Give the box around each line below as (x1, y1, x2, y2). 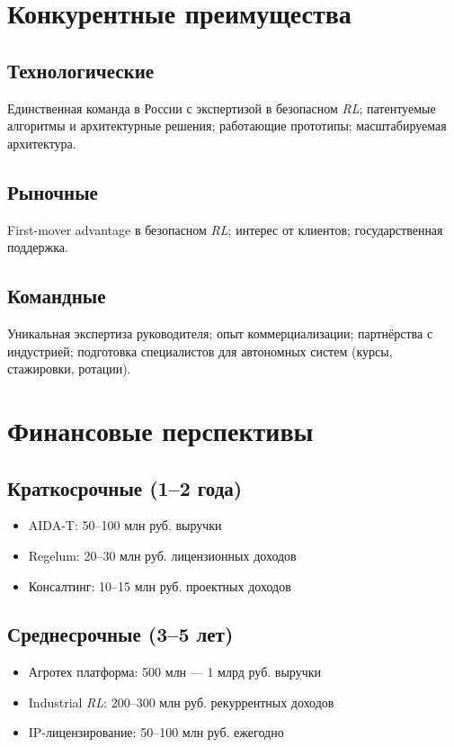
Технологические (7, 56, 155, 84)
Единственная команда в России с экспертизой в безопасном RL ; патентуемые (7, 98, 436, 117)
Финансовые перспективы (7, 411, 314, 448)
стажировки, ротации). (7, 359, 131, 378)
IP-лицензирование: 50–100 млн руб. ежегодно (28, 723, 284, 742)
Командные (7, 282, 106, 310)
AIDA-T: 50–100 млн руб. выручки (28, 516, 222, 535)
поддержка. (7, 238, 68, 256)
